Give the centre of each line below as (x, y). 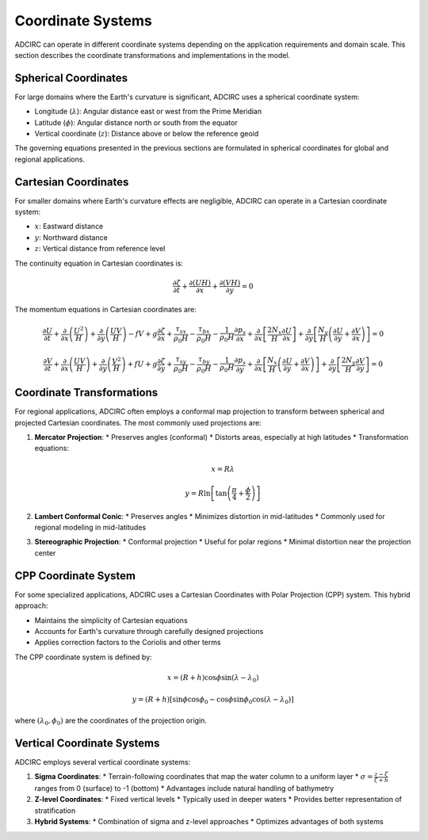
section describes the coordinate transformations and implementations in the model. (153, 55)
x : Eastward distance (69, 227)
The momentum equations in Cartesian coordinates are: (106, 309)
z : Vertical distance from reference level (100, 249)
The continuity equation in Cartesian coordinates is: (99, 263)
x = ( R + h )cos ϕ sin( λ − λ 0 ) (213, 678)
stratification (55, 810)
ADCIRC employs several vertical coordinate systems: (103, 762)
